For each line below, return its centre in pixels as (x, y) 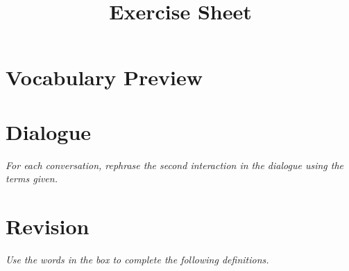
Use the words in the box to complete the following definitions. (137, 259)
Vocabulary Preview (104, 77)
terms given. (32, 178)
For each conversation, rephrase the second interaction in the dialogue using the (175, 165)
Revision (48, 226)
